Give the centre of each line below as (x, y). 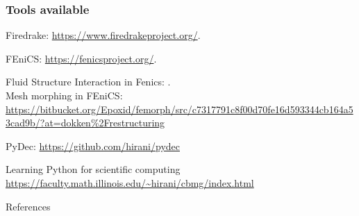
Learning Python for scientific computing (93, 169)
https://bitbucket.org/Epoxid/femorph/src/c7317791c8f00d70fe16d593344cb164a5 (179, 109)
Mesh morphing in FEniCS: (64, 95)
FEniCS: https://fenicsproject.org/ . (81, 58)
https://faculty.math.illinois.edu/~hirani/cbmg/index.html (130, 182)
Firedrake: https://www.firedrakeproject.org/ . (103, 35)
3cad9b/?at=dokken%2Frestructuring (85, 123)
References (28, 206)
